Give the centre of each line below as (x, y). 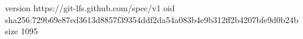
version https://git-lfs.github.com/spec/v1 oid (90, 8)
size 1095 (21, 31)
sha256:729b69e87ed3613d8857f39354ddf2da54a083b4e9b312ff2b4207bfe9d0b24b (152, 19)
